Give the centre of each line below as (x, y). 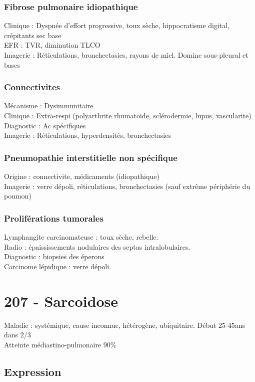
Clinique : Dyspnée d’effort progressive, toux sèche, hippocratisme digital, (117, 25)
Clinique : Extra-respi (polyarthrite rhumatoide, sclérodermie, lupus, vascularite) (128, 115)
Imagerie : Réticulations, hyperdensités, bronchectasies (87, 135)
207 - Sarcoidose (61, 301)
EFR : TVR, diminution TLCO (52, 45)
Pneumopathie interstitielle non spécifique (91, 157)
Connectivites (32, 87)
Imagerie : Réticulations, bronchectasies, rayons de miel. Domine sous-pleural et (126, 55)
